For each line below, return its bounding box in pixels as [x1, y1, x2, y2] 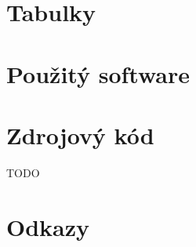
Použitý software [6, 57, 190, 89]
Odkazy [6, 210, 90, 242]
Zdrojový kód [6, 118, 154, 151]
